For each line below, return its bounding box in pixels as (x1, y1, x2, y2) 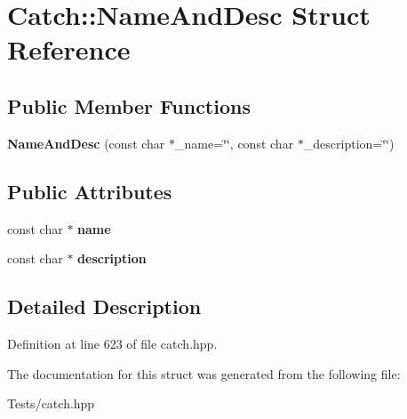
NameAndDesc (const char (7, 133, 165, 152)
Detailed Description (7, 293, 202, 320)
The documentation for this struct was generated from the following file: (7, 364, 401, 383)
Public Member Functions (7, 92, 251, 119)
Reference (7, 31, 131, 68)
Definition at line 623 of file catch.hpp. (7, 334, 218, 352)
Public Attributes (7, 177, 172, 205)
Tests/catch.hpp (7, 394, 95, 413)
